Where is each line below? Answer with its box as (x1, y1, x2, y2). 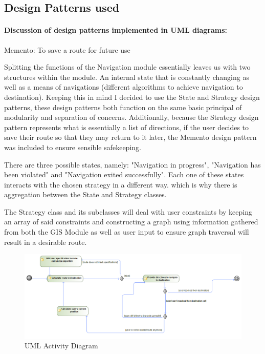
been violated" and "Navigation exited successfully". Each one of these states (4, 169, 244, 180)
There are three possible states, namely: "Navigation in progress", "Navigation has (4, 159, 261, 170)
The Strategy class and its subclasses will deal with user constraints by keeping (4, 206, 253, 217)
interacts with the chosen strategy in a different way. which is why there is (4, 179, 237, 190)
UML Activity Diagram (25, 340, 98, 351)
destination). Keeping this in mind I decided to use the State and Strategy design (4, 91, 260, 102)
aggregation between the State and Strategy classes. (4, 189, 167, 200)
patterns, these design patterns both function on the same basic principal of (4, 101, 242, 112)
